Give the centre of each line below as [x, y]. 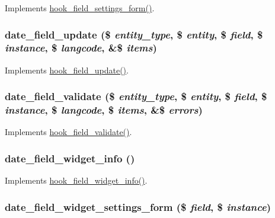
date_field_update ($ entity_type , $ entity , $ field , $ [134, 34]
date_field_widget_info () [70, 158]
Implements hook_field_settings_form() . [80, 8]
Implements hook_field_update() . [67, 70]
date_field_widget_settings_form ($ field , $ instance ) [138, 206]
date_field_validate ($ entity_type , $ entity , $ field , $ [136, 96]
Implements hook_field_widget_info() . [76, 180]
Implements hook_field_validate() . [68, 132]
